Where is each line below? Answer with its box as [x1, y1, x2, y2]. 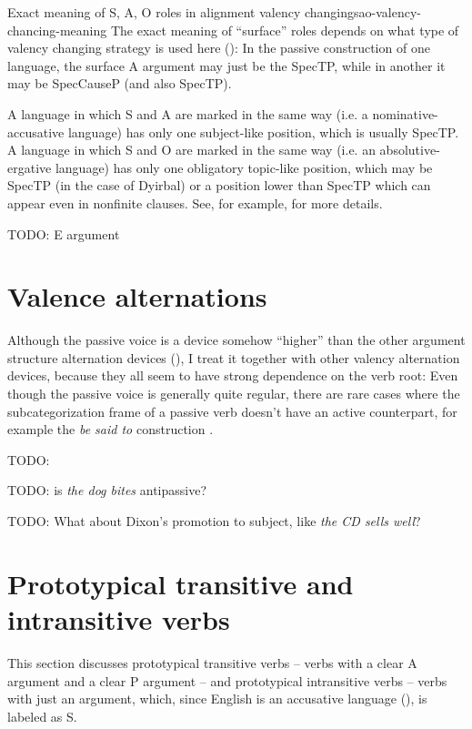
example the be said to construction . [7, 420, 214, 439]
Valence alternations [7, 278, 267, 315]
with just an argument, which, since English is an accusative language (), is [7, 689, 427, 708]
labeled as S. [7, 706, 77, 725]
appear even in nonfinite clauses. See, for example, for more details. [7, 193, 383, 212]
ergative [7, 157, 52, 177]
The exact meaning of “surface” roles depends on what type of [110, 20, 459, 39]
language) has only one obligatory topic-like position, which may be [55, 157, 433, 177]
